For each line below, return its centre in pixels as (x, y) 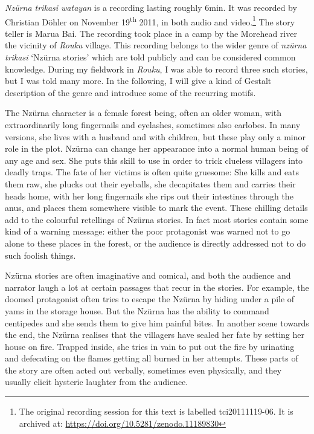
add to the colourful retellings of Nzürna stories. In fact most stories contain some (157, 219)
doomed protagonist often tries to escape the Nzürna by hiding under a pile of (150, 299)
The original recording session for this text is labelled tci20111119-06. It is (156, 411)
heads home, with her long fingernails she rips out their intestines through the (149, 196)
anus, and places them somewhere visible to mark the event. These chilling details (156, 208)
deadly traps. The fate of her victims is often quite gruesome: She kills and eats (152, 172)
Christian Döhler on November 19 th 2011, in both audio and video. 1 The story (150, 21)
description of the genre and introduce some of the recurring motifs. (130, 92)
